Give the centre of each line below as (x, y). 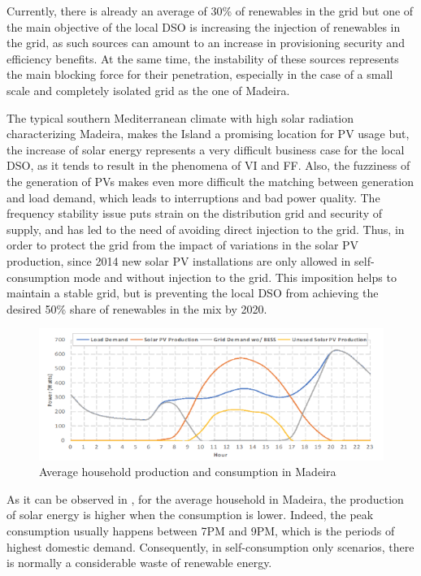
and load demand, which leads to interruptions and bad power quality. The (193, 197)
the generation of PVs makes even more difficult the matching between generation (210, 181)
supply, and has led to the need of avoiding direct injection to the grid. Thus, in (206, 229)
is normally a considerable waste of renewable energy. (139, 563)
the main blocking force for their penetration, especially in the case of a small (200, 74)
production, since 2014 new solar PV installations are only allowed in (179, 260)
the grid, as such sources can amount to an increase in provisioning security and (206, 43)
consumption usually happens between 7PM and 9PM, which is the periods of (201, 531)
